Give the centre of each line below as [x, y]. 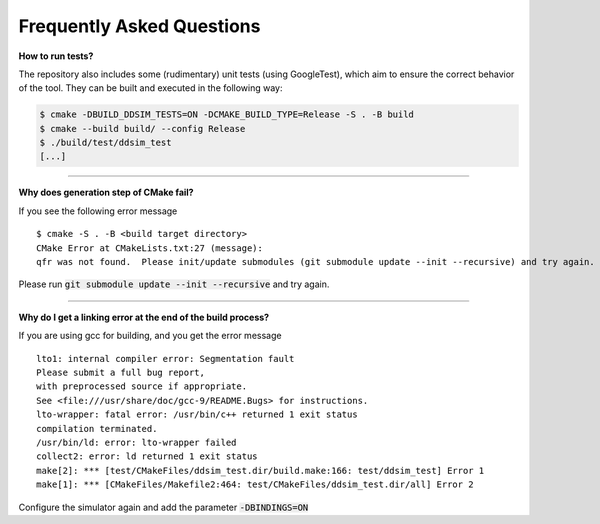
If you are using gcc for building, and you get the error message [150, 336]
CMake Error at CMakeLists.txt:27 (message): [150, 248]
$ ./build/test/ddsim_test [105, 143]
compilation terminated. [97, 428]
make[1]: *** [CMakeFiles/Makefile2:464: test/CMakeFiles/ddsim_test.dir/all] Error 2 [255, 484]
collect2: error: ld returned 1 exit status [147, 456]
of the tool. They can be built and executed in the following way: [150, 88]
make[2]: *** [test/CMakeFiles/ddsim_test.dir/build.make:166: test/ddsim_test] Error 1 [260, 470]
